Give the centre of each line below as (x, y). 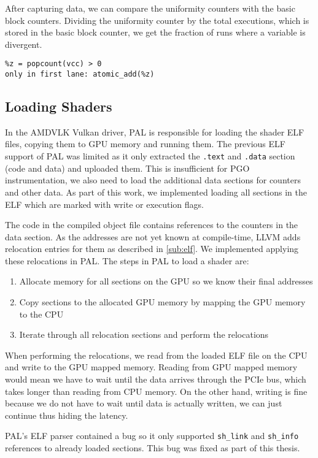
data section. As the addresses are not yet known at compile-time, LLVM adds (153, 236)
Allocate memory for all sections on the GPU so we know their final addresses (166, 281)
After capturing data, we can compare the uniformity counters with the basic (150, 8)
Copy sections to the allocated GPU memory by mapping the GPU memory (162, 302)
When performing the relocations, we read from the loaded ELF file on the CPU (156, 355)
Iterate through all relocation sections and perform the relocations (144, 334)
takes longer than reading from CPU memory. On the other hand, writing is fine (156, 391)
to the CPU (41, 314)
